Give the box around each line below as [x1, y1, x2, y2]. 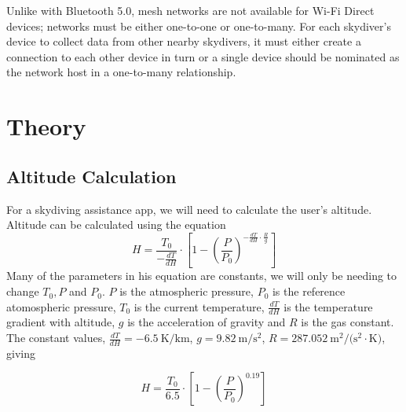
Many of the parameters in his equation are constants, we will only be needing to [6, 267, 397, 284]
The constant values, [6, 329, 106, 346]
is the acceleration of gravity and [127, 314, 286, 330]
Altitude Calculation [6, 164, 177, 188]
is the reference [272, 283, 346, 300]
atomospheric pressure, [6, 298, 116, 315]
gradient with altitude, [6, 314, 115, 330]
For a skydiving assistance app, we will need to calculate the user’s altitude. [6, 200, 372, 217]
